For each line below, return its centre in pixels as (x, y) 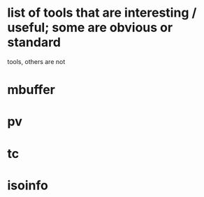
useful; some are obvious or (90, 27)
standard (34, 42)
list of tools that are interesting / (102, 13)
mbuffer (31, 90)
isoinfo (28, 185)
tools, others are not (36, 61)
